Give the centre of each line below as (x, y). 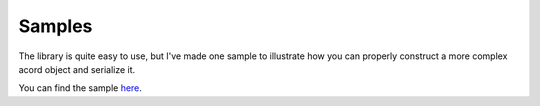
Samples (55, 26)
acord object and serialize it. (77, 69)
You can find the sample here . (80, 88)
